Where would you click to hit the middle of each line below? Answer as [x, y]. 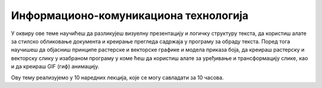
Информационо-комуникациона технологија [130, 15]
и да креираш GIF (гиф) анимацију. [55, 67]
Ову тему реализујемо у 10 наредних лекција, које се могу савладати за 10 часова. [117, 77]
